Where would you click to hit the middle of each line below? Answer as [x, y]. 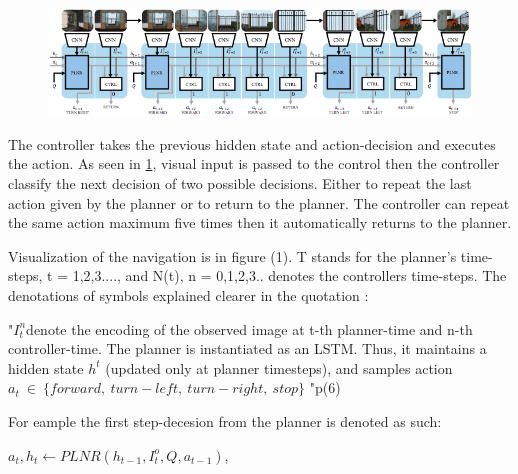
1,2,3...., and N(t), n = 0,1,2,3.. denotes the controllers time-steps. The [289, 275]
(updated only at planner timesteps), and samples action [279, 367]
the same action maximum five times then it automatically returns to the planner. [260, 222]
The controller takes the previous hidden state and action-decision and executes [252, 143]
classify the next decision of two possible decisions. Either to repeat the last [240, 182]
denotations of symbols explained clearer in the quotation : [188, 294]
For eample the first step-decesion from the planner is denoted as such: [225, 420]
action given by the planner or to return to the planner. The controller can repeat [259, 202]
